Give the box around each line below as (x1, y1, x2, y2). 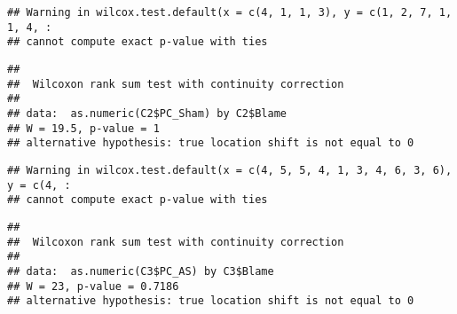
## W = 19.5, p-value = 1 (7, 122, 160, 135)
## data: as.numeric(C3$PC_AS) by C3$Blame (7, 264, 274, 278)
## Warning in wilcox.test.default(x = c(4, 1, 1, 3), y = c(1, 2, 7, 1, (7, 6, 453, 19)
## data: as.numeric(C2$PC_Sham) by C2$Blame (7, 106, 287, 120)
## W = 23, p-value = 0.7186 (7, 279, 179, 293)
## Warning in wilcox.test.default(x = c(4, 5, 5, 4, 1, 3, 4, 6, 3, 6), (7, 163, 453, 177)
